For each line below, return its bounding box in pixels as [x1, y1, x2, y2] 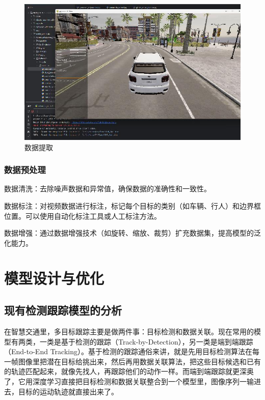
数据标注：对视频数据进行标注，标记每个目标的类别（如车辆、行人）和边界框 [4, 201, 261, 211]
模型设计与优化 [4, 267, 104, 288]
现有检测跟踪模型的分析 [4, 302, 122, 318]
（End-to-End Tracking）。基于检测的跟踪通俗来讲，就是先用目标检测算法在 [4, 346, 252, 357]
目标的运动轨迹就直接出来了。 [18, 386, 118, 396]
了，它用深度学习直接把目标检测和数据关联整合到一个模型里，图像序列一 [4, 376, 247, 386]
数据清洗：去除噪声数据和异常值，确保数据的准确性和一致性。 [4, 183, 211, 194]
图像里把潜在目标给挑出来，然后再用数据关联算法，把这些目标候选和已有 [18, 356, 261, 366]
